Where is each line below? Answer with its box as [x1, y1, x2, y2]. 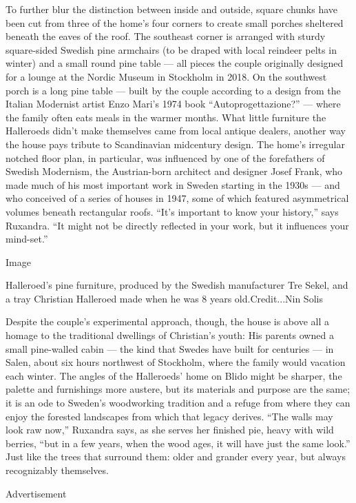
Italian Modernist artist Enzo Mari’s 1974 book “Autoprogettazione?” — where [6, 96, 341, 111]
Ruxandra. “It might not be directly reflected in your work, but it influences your [6, 218, 349, 232]
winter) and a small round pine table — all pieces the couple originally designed [6, 56, 344, 70]
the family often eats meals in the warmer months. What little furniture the [6, 110, 326, 124]
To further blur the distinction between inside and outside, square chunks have [6, 2, 338, 16]
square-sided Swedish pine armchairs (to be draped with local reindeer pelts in [6, 42, 337, 57]
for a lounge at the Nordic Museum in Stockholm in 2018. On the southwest [6, 69, 327, 83]
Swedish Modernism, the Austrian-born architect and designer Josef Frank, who [6, 164, 343, 178]
